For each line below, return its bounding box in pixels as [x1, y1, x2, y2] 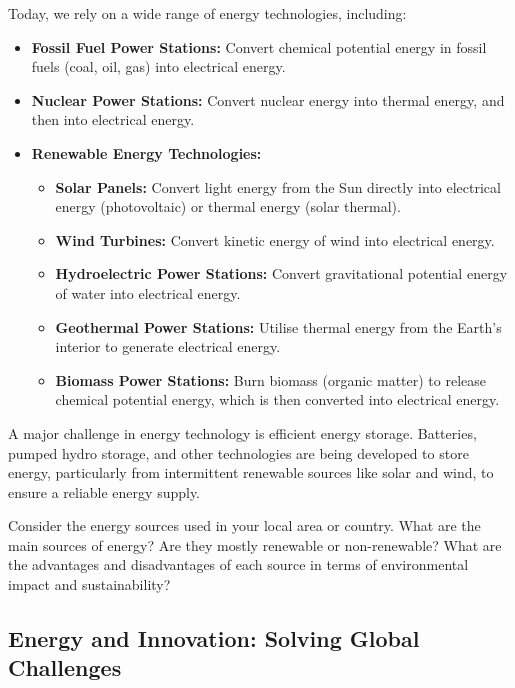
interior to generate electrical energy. [55, 336, 281, 357]
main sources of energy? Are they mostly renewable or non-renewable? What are [8, 534, 502, 555]
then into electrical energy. [31, 109, 195, 130]
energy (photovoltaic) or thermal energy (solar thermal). [55, 196, 401, 217]
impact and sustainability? [8, 574, 171, 595]
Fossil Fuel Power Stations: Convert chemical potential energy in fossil [31, 36, 487, 57]
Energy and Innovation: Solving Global [8, 623, 420, 654]
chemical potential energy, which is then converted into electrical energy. [55, 389, 500, 410]
